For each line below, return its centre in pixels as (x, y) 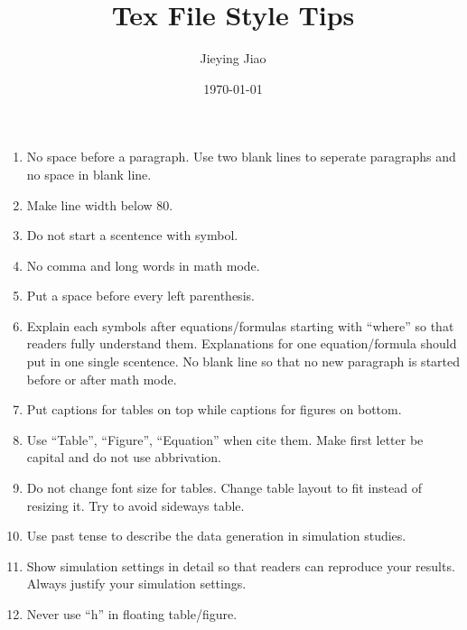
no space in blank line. (89, 174)
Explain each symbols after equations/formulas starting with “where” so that (240, 325)
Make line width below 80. (100, 204)
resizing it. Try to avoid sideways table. (135, 505)
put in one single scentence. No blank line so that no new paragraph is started (243, 361)
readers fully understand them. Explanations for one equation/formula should (242, 343)
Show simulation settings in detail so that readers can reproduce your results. (241, 565)
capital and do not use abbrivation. (124, 457)
